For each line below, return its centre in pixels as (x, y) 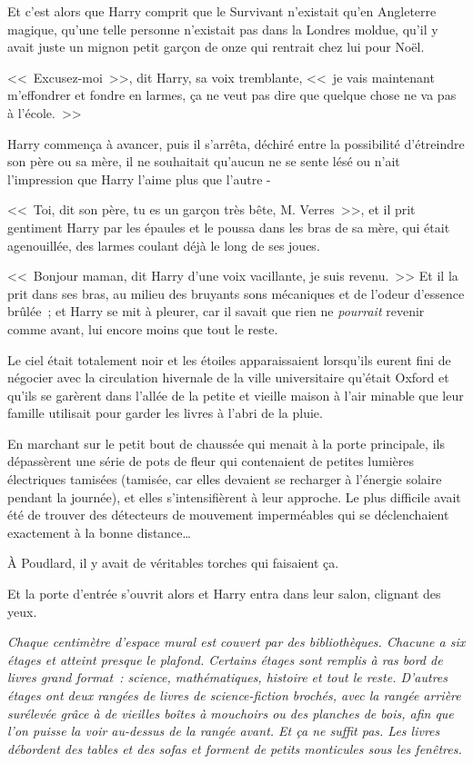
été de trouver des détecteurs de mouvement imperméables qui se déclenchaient (228, 515)
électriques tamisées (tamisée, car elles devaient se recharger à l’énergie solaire (225, 479)
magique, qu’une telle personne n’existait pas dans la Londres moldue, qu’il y (223, 29)
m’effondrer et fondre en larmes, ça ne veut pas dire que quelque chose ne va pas (232, 95)
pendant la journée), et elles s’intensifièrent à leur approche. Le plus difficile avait (234, 496)
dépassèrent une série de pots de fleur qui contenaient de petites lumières (211, 461)
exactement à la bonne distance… (99, 532)
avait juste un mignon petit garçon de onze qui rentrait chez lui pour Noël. (216, 47)
